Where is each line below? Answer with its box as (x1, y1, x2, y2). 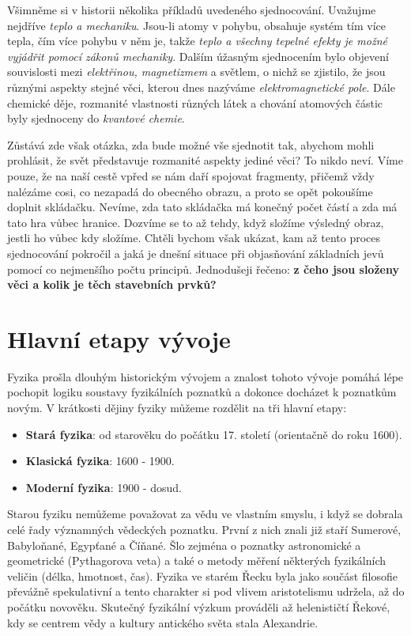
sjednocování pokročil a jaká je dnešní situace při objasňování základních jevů (7, 244, 384, 261)
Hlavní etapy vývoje (7, 322, 231, 354)
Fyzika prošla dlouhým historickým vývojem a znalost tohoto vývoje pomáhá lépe (7, 368, 404, 384)
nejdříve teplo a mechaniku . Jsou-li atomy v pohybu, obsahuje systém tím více (7, 17, 386, 33)
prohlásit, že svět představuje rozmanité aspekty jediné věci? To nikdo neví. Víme (7, 152, 403, 168)
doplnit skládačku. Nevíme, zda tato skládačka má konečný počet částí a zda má (7, 199, 398, 215)
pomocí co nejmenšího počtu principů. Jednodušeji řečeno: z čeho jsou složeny (7, 260, 399, 277)
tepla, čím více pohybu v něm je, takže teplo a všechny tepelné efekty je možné (7, 32, 387, 49)
